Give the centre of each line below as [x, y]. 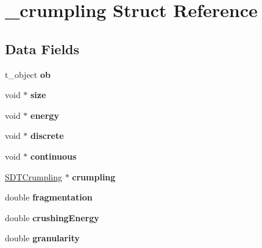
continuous [54, 156]
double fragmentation [49, 197]
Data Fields [42, 48]
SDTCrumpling [34, 176]
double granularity [42, 238]
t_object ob [28, 74]
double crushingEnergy [52, 217]
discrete [47, 136]
